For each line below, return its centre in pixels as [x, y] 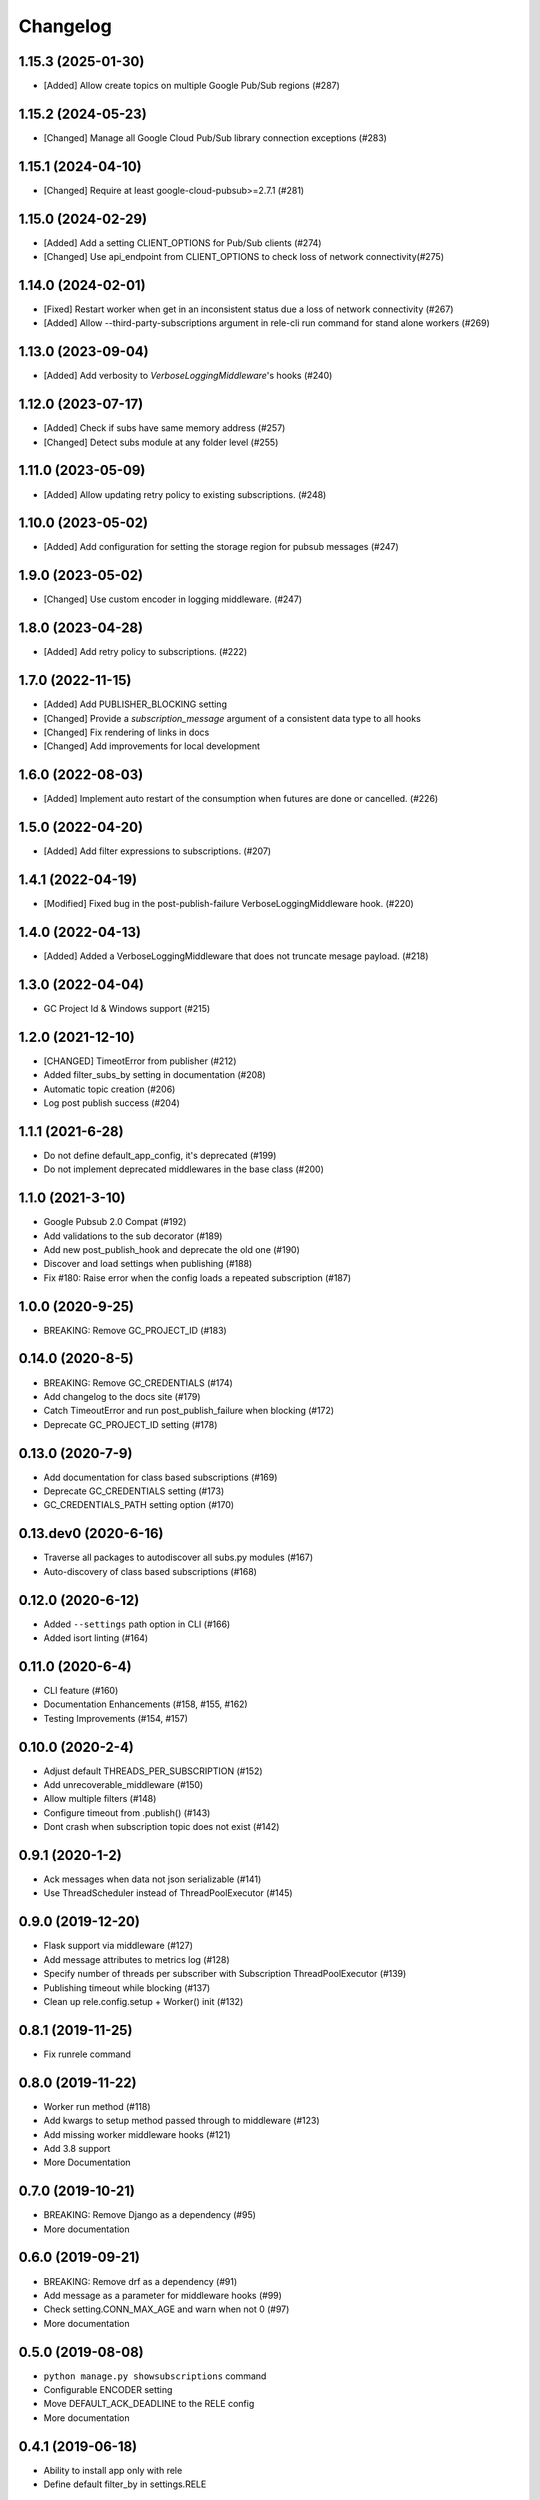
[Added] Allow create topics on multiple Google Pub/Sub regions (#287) [191, 86]
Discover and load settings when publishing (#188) [148, 1264]
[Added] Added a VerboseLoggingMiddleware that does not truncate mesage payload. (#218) [236, 956]
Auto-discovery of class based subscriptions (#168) [150, 1571]
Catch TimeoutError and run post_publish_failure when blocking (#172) [189, 1411]
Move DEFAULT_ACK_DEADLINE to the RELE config [149, 2404]
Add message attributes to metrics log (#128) [136, 1959]
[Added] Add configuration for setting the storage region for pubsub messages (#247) [221, 547]
